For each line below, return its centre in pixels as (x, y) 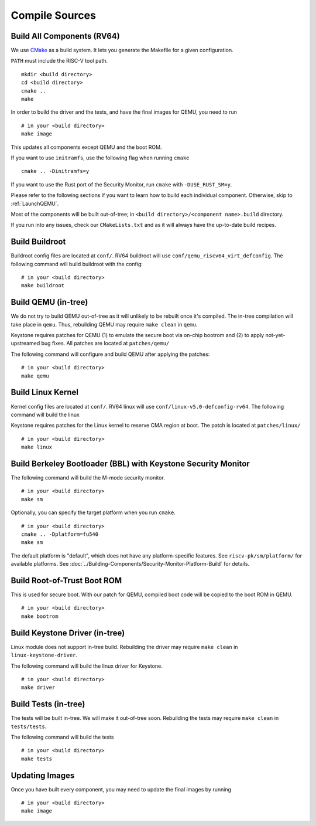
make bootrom (40, 616)
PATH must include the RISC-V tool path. (59, 61)
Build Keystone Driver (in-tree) (68, 633)
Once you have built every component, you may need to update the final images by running (121, 789)
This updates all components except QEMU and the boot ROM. (86, 147)
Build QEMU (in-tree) (49, 302)
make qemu (35, 376)
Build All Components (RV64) (65, 36)
